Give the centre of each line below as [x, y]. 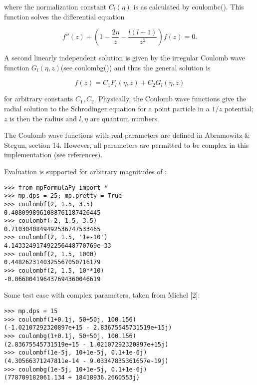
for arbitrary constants [39, 99]
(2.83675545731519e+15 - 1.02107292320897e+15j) [86, 344]
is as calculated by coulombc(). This [189, 6]
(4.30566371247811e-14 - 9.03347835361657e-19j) [86, 361]
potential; [239, 108]
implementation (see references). [53, 155]
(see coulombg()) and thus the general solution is [135, 67]
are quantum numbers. [125, 118]
